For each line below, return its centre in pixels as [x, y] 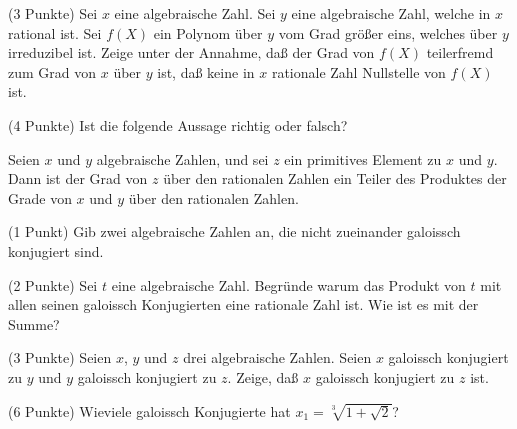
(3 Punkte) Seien [60, 357]
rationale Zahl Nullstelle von [358, 71]
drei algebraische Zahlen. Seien [277, 357]
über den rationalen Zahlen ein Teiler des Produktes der [335, 178]
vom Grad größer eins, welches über [388, 32]
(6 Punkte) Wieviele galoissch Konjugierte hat [149, 410]
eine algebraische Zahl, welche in [391, 13]
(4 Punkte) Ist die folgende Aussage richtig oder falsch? [178, 124]
